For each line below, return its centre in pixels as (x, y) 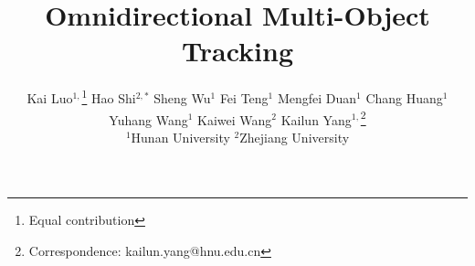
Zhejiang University (295, 137)
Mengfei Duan (317, 97)
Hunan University (180, 137)
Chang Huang (404, 97)
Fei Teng (244, 97)
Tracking (237, 51)
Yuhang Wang (148, 119)
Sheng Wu (182, 97)
